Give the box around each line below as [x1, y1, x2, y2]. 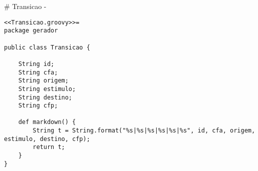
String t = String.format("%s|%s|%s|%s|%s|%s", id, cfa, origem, [33, 127, 255, 134]
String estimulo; [18, 85, 76, 92]
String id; [18, 60, 55, 67]
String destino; [18, 93, 73, 101]
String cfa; [18, 68, 58, 76]
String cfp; [18, 102, 58, 109]
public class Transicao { [4, 43, 90, 51]
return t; [33, 143, 65, 151]
